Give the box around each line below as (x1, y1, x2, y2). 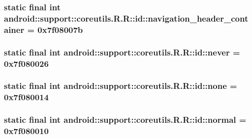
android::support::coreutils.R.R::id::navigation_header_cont (4, 12, 249, 24)
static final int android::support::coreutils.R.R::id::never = (4, 46, 240, 58)
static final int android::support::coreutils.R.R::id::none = (4, 80, 237, 92)
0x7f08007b (37, 23, 83, 35)
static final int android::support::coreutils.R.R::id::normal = (4, 113, 247, 126)
